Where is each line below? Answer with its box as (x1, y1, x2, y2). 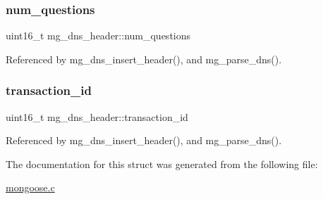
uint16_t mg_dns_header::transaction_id (6, 109, 188, 124)
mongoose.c (6, 180, 55, 195)
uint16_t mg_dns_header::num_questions (6, 28, 191, 43)
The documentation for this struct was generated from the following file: (6, 156, 318, 171)
